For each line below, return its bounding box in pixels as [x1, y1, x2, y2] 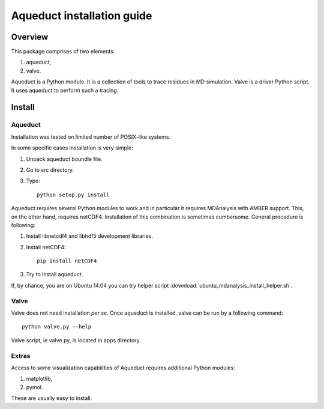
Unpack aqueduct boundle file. [26, 155, 103, 162]
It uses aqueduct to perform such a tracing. [11, 86, 119, 94]
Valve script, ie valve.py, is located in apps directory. [11, 336, 141, 344]
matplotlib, [26, 375, 53, 383]
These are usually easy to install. [11, 395, 92, 402]
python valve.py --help [22, 323, 92, 330]
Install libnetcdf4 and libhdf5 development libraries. [26, 232, 153, 240]
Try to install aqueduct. [26, 271, 83, 278]
